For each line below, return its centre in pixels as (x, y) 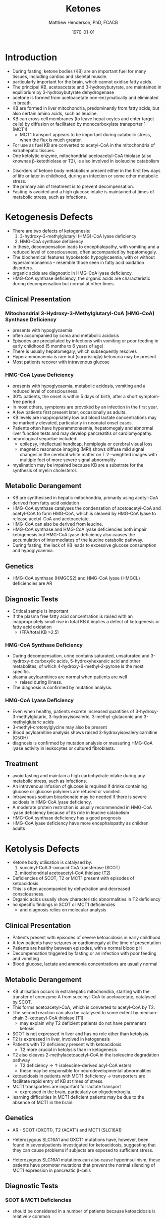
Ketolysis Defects (42, 849)
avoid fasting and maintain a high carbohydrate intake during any (79, 776)
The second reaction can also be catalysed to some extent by (75, 1013)
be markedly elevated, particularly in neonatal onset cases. (73, 422)
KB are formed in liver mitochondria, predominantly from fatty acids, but (86, 108)
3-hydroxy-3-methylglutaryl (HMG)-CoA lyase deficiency (78, 236)
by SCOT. (22, 1002)
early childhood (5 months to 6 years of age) (58, 346)
